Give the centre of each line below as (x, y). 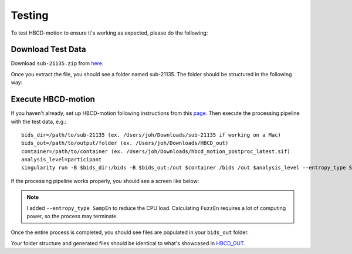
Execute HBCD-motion (53, 99)
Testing (30, 15)
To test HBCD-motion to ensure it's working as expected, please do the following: (109, 33)
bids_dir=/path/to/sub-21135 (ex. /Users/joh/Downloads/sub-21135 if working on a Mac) (151, 135)
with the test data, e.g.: (39, 121)
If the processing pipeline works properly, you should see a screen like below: (105, 181)
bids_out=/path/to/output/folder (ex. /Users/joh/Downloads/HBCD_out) (125, 143)
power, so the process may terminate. (72, 216)
